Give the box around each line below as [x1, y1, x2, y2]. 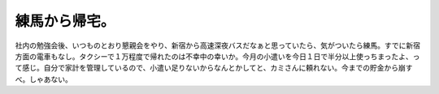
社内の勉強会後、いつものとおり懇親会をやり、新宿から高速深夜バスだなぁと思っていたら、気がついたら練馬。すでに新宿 [15, 41, 420, 50]
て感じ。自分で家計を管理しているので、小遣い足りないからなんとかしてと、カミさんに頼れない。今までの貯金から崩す [15, 63, 414, 73]
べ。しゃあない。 [15, 74, 72, 84]
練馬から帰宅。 [15, 12, 115, 30]
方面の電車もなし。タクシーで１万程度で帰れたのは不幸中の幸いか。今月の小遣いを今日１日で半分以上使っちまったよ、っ [15, 51, 420, 61]
